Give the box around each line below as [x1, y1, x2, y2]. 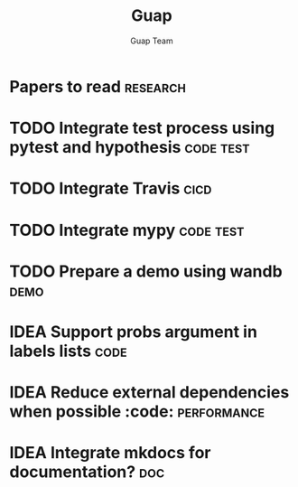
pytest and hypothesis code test [9, 137, 250, 158]
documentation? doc [9, 462, 165, 482]
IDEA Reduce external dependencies [9, 382, 290, 403]
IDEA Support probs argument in [9, 322, 257, 342]
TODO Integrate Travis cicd [9, 178, 212, 199]
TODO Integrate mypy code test [9, 220, 245, 240]
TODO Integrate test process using [9, 118, 275, 138]
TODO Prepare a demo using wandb [9, 261, 283, 281]
